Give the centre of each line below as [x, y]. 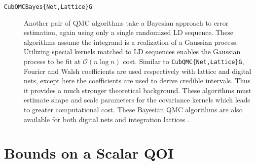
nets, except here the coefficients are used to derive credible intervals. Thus [137, 81]
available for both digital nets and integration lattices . [107, 119]
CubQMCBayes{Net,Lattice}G [48, 7]
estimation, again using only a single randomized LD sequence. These [129, 32]
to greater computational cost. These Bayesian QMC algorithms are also [133, 110]
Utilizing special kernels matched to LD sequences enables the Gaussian [132, 51]
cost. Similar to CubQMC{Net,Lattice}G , [183, 61]
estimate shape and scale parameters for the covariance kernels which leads [137, 100]
